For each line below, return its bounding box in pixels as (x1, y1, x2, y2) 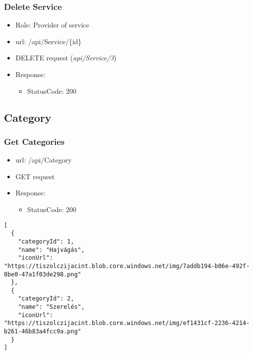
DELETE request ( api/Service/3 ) (15, 53, 117, 63)
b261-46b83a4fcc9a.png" (4, 328, 81, 335)
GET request (15, 171, 55, 181)
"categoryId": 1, (18, 238, 75, 245)
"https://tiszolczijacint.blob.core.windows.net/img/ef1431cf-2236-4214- (4, 320, 250, 327)
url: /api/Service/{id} (15, 36, 82, 46)
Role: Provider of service (15, 20, 89, 30)
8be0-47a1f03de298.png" (4, 271, 81, 278)
